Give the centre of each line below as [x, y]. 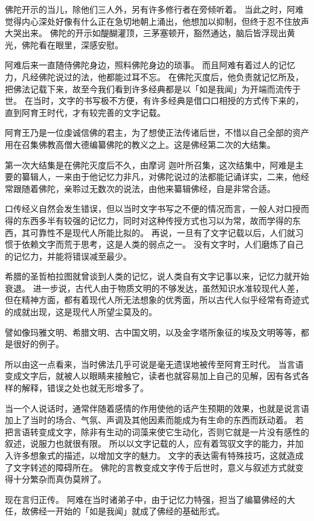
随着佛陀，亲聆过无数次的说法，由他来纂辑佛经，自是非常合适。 [148, 188]
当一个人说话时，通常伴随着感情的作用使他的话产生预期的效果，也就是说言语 [157, 408]
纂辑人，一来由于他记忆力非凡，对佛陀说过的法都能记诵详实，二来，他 [161, 177]
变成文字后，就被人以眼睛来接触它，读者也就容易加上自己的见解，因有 [144, 376]
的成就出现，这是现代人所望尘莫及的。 [81, 312]
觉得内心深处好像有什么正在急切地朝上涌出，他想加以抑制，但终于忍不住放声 [157, 21]
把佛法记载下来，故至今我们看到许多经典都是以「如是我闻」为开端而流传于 [153, 88]
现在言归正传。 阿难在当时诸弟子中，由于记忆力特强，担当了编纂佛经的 [146, 499]
